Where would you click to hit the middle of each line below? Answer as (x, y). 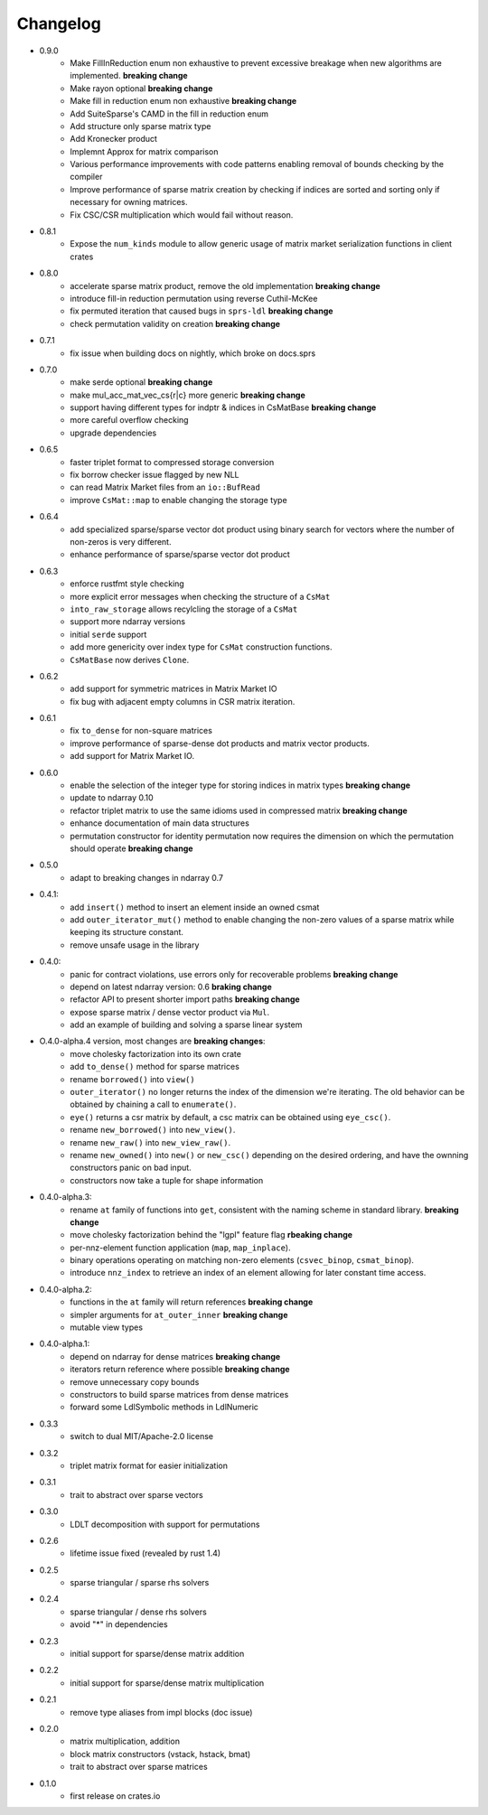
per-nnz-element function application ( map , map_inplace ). (180, 1248)
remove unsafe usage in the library (135, 945)
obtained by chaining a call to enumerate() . (153, 1104)
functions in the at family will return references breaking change (192, 1302)
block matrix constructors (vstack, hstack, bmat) (160, 1754)
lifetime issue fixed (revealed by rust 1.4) (145, 1553)
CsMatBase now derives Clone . (130, 660)
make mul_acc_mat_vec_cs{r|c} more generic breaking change (188, 395)
